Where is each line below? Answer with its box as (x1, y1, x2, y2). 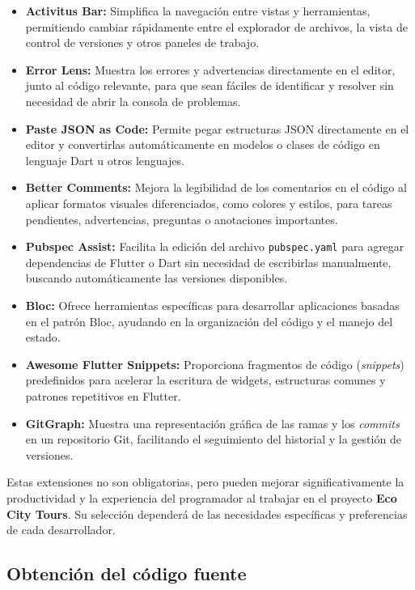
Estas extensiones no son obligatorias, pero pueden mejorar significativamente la (6, 473, 404, 490)
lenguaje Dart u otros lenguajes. (25, 151, 184, 168)
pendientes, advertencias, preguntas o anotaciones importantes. (25, 210, 338, 227)
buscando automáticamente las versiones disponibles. (25, 270, 288, 287)
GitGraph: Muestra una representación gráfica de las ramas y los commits (25, 414, 400, 431)
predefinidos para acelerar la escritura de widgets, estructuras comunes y (25, 371, 386, 388)
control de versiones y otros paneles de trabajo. (25, 34, 260, 51)
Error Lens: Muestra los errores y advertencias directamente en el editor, (25, 61, 396, 78)
